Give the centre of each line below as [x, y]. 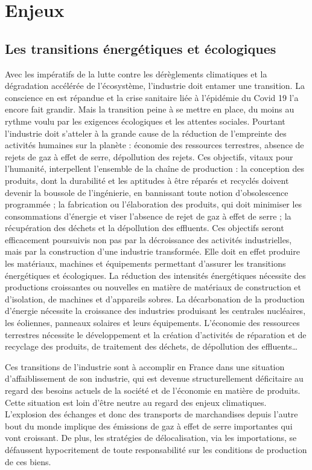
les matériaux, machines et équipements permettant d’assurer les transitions [145, 263]
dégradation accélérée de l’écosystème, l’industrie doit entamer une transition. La [155, 86]
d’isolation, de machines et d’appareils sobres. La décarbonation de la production [155, 299]
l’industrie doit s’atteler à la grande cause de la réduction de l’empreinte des [146, 133]
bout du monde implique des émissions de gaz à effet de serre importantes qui [149, 426]
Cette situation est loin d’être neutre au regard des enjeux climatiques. [136, 402]
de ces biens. [28, 461]
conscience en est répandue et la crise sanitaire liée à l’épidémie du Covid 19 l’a [152, 97]
